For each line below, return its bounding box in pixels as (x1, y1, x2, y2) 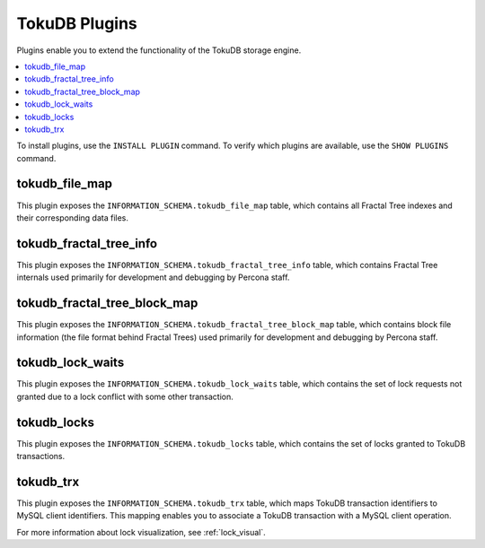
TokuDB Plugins (16, 13, 138, 33)
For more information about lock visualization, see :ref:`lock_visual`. (16, 526, 267, 537)
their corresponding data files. (16, 212, 129, 223)
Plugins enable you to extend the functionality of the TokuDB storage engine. (16, 45, 302, 56)
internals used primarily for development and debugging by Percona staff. (16, 272, 290, 283)
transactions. (16, 451, 66, 462)
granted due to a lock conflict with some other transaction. (16, 391, 234, 402)
